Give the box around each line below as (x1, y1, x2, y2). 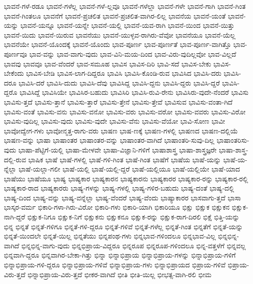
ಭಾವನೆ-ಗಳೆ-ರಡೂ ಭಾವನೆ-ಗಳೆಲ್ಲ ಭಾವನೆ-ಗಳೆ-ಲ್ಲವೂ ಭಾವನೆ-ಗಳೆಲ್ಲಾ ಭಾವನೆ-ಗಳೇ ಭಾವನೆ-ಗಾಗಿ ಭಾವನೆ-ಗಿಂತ (4, 1, 246, 11)
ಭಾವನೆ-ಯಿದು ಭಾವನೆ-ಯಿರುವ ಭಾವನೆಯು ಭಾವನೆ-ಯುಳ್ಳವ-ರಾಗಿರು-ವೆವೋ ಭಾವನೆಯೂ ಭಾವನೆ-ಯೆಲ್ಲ (4, 29, 236, 40)
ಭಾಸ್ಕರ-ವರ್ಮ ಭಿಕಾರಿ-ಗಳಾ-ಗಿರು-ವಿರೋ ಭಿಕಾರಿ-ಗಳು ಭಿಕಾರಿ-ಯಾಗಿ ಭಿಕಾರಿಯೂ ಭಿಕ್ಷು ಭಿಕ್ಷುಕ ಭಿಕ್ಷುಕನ (4, 202, 230, 212)
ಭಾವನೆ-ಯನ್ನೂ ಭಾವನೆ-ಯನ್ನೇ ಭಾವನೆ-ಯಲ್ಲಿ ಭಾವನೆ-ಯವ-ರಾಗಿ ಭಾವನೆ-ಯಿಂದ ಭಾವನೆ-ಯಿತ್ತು (20, 20, 234, 30)
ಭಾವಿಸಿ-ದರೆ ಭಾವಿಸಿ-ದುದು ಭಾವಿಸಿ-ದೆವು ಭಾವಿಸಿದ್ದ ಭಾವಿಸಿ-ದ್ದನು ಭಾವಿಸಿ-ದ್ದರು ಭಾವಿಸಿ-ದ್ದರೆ (19, 77, 220, 87)
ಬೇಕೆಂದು (4, 68, 24, 78)
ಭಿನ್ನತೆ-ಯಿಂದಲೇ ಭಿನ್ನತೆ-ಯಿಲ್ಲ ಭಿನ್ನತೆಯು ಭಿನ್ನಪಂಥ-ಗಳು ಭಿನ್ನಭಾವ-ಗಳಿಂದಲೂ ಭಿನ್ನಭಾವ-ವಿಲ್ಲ (4, 231, 216, 241)
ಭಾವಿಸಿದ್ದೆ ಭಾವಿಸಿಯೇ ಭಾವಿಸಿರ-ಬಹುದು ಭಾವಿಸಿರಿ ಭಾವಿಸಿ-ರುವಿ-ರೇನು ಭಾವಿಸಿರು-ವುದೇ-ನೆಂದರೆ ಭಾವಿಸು (19, 87, 249, 97)
